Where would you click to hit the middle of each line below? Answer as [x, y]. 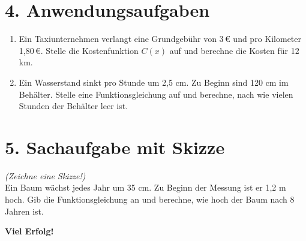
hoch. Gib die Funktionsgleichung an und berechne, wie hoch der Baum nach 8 [150, 199]
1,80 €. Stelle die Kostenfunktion [79, 50]
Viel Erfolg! [29, 231]
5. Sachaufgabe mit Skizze [115, 147]
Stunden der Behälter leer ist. [73, 106]
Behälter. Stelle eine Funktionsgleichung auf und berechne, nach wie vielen [156, 94]
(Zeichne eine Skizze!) [45, 175]
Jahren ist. [24, 211]
